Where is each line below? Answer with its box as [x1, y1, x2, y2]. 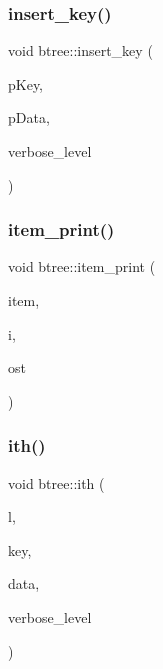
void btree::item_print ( [8, 256, 156, 277]
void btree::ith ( [8, 472, 105, 493]
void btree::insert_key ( [8, 40, 153, 61]
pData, [8, 107, 50, 128]
